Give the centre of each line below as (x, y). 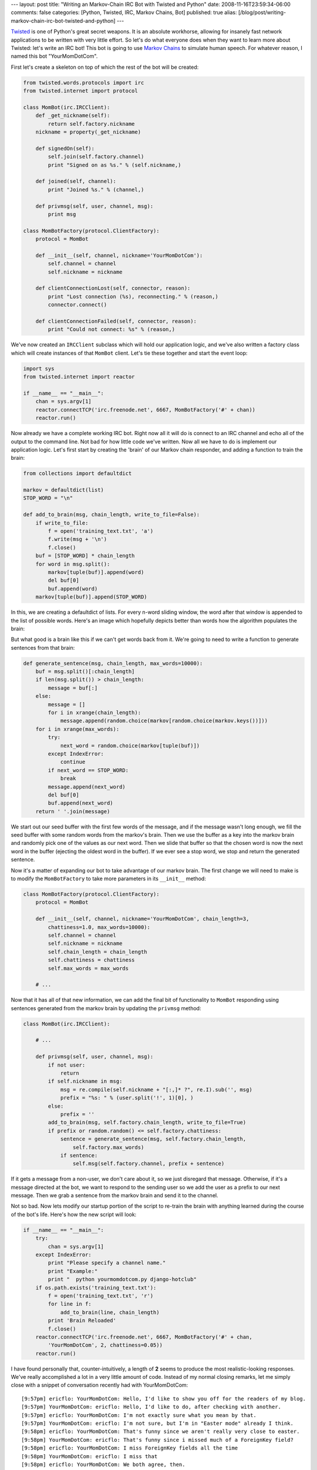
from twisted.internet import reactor (79, 377)
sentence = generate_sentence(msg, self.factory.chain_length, (153, 1139)
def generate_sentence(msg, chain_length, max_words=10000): (113, 663)
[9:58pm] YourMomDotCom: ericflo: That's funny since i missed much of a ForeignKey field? (157, 1440)
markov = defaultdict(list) (63, 490)
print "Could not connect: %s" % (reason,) (112, 330)
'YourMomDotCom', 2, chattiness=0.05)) (105, 1345)
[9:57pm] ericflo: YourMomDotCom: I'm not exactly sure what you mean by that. (139, 1415)
